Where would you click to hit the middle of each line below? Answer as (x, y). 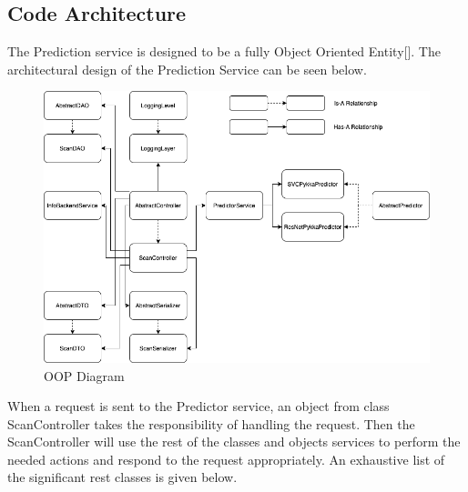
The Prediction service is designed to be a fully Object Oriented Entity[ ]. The (224, 51)
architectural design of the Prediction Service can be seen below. (187, 69)
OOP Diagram (84, 375)
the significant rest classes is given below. (122, 477)
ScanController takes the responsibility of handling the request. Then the (211, 423)
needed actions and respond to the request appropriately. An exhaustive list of (226, 459)
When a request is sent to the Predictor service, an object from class (198, 406)
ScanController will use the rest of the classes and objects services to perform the (234, 442)
